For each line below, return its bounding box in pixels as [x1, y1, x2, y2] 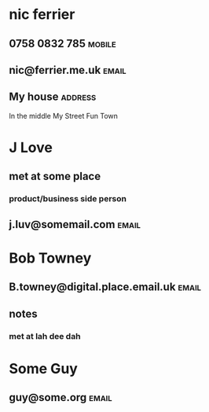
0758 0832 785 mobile [9, 37, 116, 50]
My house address [9, 90, 97, 104]
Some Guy [9, 359, 78, 377]
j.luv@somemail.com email [9, 218, 141, 231]
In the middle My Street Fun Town [9, 111, 119, 120]
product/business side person [9, 193, 126, 204]
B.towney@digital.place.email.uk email [9, 281, 202, 294]
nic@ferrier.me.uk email [9, 63, 126, 76]
